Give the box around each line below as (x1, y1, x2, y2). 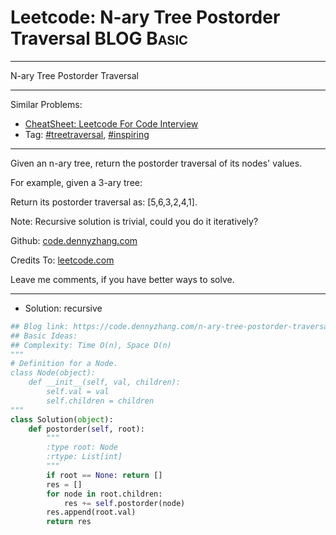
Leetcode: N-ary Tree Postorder (10, 6, 281, 29)
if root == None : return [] (46, 470, 163, 480)
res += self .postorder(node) (63, 498, 186, 508)
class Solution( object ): (10, 414, 114, 425)
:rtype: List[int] (46, 452, 123, 462)
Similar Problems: (10, 98, 83, 110)
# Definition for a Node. (10, 359, 118, 369)
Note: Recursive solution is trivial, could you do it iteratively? (10, 215, 259, 227)
